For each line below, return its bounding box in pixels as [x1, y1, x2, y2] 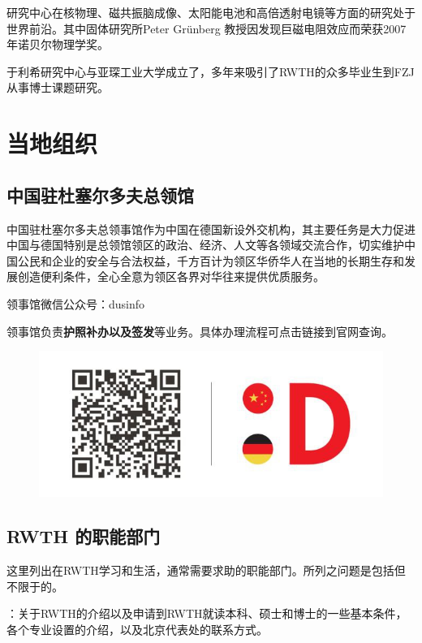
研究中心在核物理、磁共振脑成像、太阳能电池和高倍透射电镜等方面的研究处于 [6, 4, 416, 20]
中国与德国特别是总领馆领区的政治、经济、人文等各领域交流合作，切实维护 [6, 236, 404, 253]
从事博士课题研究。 [6, 79, 109, 96]
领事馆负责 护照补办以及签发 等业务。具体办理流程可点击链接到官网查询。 [6, 322, 393, 339]
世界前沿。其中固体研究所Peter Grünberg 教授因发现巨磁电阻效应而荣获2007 [6, 19, 407, 37]
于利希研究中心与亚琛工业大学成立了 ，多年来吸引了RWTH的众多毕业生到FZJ [6, 63, 415, 80]
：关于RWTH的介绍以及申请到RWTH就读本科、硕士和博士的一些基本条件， [6, 605, 407, 622]
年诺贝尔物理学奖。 [6, 36, 109, 53]
